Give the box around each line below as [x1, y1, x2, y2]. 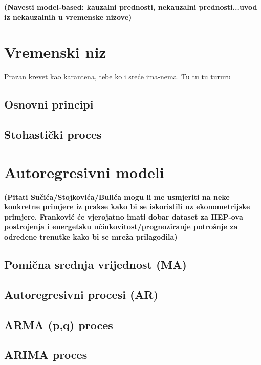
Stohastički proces [4, 126, 102, 142]
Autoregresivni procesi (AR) [4, 286, 159, 302]
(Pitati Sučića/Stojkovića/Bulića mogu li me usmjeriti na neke [4, 191, 230, 202]
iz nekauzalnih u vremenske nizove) [4, 11, 132, 22]
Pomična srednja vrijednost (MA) [4, 256, 187, 272]
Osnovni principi [4, 96, 94, 112]
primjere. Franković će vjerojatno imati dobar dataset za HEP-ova [4, 211, 243, 222]
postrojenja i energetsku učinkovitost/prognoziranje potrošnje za [4, 221, 238, 232]
